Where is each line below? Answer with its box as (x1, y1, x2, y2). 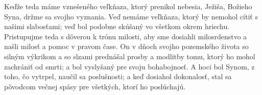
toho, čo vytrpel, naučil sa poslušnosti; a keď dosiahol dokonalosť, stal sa (4, 71, 232, 82)
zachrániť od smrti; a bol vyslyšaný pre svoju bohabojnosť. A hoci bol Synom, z (4, 61, 255, 72)
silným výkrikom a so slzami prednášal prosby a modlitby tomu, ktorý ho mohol (4, 51, 255, 61)
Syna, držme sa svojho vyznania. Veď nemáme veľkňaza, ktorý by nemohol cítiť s (4, 11, 258, 21)
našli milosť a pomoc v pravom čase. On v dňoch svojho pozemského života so (4, 41, 249, 52)
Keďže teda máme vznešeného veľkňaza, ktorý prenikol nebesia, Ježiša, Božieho (4, 1, 252, 11)
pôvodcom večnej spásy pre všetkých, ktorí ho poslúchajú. (4, 81, 186, 91)
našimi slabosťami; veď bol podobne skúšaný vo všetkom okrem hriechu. (4, 21, 230, 32)
